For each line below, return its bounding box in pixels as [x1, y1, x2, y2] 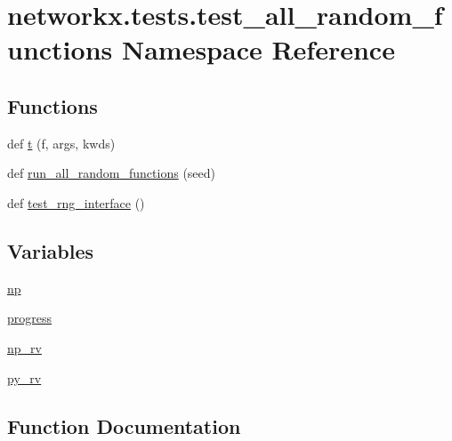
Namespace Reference [121, 31, 395, 68]
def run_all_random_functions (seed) [7, 164, 216, 182]
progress [7, 309, 52, 327]
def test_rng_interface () [7, 193, 145, 212]
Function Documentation [7, 412, 241, 439]
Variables [7, 237, 94, 264]
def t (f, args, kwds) [7, 133, 116, 152]
